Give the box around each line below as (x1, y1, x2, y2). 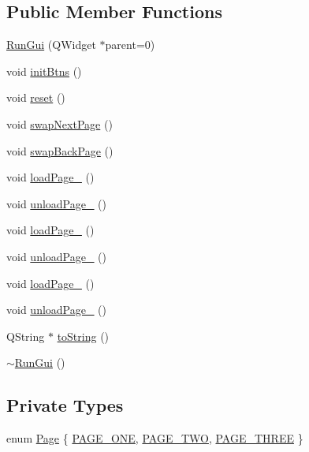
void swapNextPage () (6, 115, 113, 132)
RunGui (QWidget (6, 36, 96, 53)
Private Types (6, 393, 124, 417)
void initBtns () (6, 62, 82, 79)
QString (6, 327, 45, 344)
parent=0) (105, 36, 155, 53)
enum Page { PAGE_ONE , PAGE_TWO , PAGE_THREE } (6, 430, 303, 446)
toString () (57, 327, 110, 344)
